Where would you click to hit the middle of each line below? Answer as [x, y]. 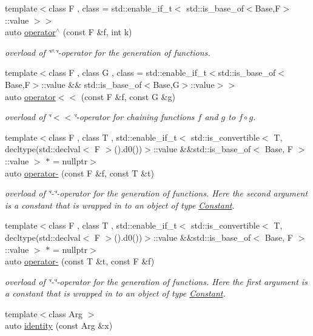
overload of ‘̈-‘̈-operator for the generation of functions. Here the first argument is [156, 281]
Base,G [166, 84]
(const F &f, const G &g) [128, 96]
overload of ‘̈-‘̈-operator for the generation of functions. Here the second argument [156, 193]
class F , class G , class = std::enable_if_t [128, 72]
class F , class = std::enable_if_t [110, 8]
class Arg [66, 313]
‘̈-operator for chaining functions [134, 117]
